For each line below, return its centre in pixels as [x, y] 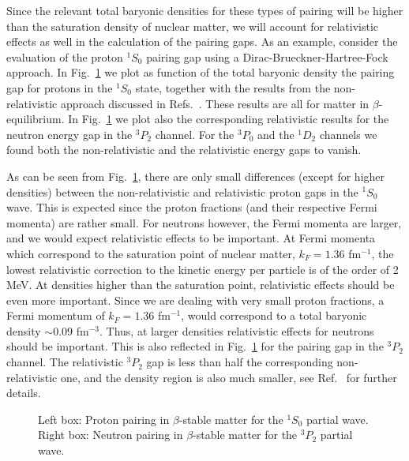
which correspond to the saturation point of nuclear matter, [151, 253]
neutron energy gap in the [69, 134]
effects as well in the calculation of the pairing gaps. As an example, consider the [202, 41]
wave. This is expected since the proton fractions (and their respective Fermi [192, 207]
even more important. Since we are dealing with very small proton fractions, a [195, 300]
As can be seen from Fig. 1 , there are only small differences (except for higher [196, 176]
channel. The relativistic [65, 362]
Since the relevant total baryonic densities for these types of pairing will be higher [205, 10]
